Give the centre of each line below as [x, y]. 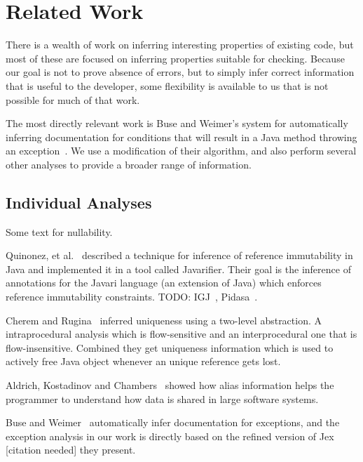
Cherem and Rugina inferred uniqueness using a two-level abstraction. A [164, 320]
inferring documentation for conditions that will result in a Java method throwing [181, 137]
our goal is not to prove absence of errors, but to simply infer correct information [180, 72]
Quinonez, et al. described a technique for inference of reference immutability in [179, 255]
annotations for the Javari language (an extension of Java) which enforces [164, 283]
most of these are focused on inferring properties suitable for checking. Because [175, 58]
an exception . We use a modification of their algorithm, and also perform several [181, 151]
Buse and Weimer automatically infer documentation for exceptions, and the [173, 422]
